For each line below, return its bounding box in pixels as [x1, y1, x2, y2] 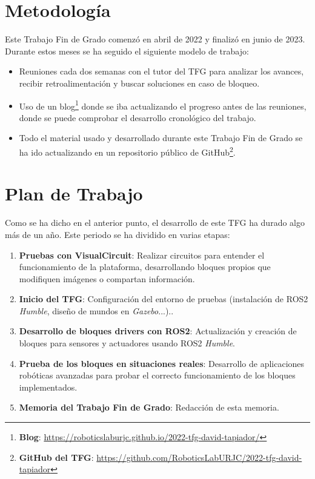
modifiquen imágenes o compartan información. [19, 272, 195, 285]
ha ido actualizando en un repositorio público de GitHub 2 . [19, 144, 236, 158]
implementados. [19, 380, 78, 393]
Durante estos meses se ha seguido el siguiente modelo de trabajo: [5, 44, 249, 57]
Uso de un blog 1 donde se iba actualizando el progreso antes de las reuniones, [19, 97, 307, 112]
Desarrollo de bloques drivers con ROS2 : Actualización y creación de [19, 325, 297, 337]
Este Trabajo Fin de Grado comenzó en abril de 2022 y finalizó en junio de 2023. [5, 33, 305, 45]
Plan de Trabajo [5, 181, 143, 206]
